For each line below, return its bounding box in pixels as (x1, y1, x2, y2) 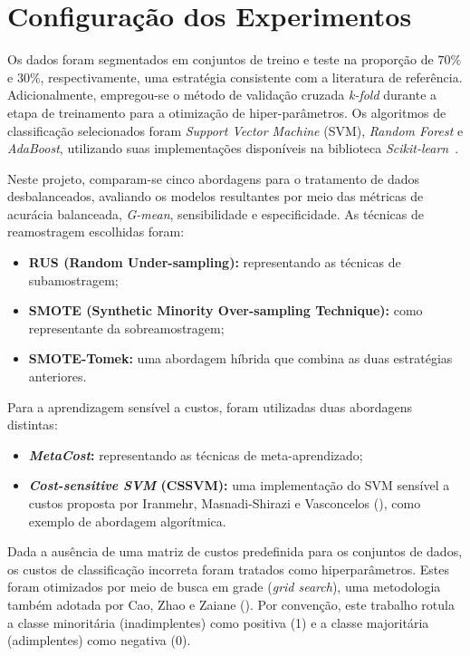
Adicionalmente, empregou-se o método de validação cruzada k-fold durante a (7, 85, 437, 104)
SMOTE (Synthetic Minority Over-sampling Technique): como (28, 301, 423, 320)
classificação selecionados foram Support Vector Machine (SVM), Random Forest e (7, 121, 464, 140)
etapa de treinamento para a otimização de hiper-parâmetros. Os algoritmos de (7, 102, 446, 121)
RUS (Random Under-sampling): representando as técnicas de (28, 253, 401, 272)
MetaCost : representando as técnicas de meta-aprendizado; (28, 445, 363, 464)
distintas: (7, 415, 58, 434)
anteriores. (28, 367, 87, 386)
